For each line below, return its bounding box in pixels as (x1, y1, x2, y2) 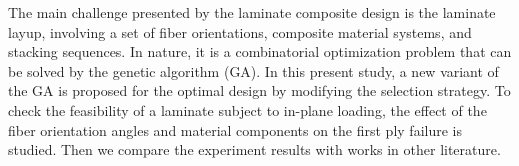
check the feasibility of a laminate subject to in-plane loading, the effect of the (8, 99, 487, 120)
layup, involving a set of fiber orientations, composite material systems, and (8, 21, 472, 42)
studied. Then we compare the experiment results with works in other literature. (8, 139, 501, 160)
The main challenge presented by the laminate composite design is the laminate (8, 2, 496, 22)
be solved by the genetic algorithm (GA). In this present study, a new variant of (8, 60, 499, 81)
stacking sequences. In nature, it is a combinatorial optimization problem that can (8, 41, 512, 62)
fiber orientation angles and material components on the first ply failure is (8, 119, 462, 140)
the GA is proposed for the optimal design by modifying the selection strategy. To (8, 80, 511, 101)
